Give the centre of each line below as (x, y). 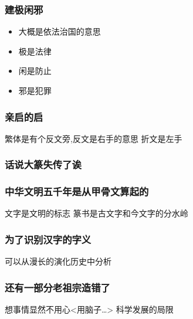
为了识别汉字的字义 (48, 239)
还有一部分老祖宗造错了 (57, 287)
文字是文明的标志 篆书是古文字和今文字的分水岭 (97, 213)
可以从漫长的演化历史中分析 (58, 261)
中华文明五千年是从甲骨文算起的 (77, 191)
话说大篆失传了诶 (43, 164)
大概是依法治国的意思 (60, 31)
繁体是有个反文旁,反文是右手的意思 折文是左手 (94, 138)
